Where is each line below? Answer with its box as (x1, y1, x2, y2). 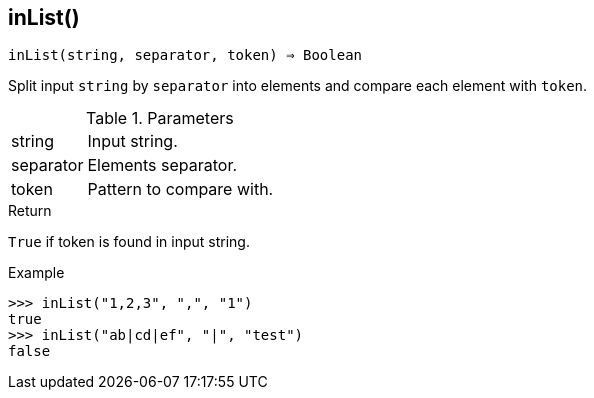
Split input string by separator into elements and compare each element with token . (8, 77, 588, 95)
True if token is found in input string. (8, 233, 250, 251)
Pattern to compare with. (87, 179, 274, 200)
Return (8, 202, 52, 220)
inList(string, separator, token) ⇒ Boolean (8, 47, 363, 64)
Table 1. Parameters (86, 108, 234, 129)
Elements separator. (87, 155, 238, 176)
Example (8, 264, 65, 282)
